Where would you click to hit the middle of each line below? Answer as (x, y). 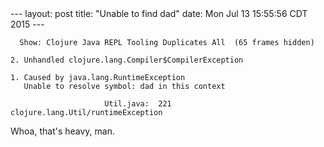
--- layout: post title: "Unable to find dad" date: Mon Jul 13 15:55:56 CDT (159, 13)
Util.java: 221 (138, 104)
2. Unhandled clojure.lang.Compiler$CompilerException (127, 60)
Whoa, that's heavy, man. (63, 131)
